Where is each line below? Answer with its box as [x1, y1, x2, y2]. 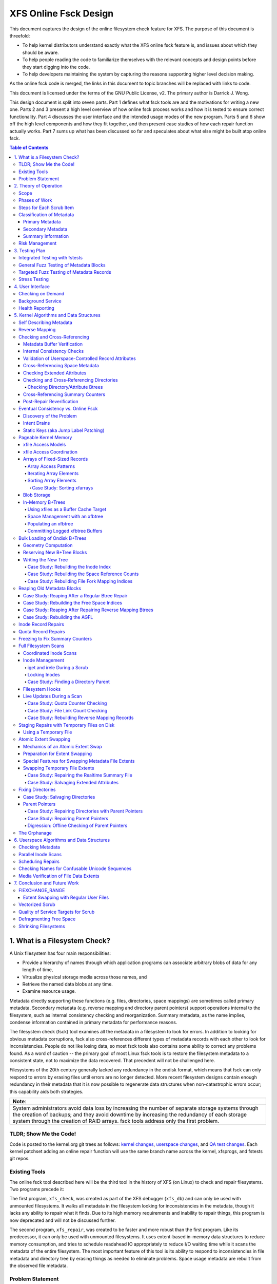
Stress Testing [18, 276, 49, 282]
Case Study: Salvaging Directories [23, 794, 95, 800]
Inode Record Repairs [18, 621, 64, 628]
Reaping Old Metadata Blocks [18, 586, 82, 592]
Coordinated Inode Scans [23, 650, 77, 656]
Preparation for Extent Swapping [23, 750, 92, 757]
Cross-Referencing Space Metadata [23, 363, 100, 369]
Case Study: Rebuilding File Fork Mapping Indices [27, 578, 133, 584]
